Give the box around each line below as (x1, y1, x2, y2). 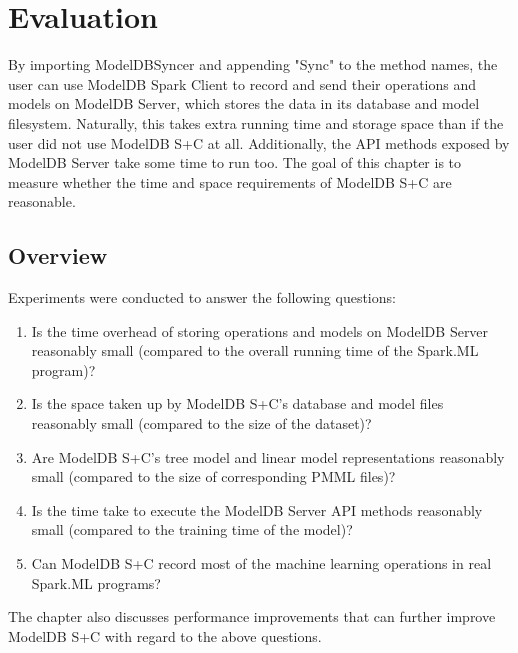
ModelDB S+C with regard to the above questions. (8, 625, 322, 646)
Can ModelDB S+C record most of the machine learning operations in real (31, 553, 492, 574)
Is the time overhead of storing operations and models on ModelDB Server (31, 320, 489, 341)
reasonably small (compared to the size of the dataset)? (31, 413, 372, 434)
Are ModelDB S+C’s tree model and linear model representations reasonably (31, 446, 505, 467)
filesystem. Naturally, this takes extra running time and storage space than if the (8, 112, 504, 133)
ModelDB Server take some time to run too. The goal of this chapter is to (8, 152, 462, 173)
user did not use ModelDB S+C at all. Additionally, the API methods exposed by (8, 132, 510, 153)
